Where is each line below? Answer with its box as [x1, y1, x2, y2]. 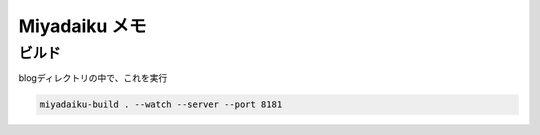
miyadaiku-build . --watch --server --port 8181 [39, 99, 283, 110]
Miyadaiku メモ [18, 15, 147, 37]
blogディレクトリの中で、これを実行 [18, 72, 168, 84]
